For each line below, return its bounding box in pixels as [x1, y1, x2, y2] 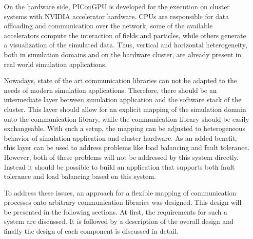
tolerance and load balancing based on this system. [4, 171, 156, 181]
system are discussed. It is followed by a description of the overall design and [4, 216, 234, 226]
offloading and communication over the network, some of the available [4, 21, 213, 31]
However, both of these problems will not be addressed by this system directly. [4, 152, 239, 162]
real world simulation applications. [4, 59, 107, 69]
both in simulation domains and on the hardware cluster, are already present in [4, 49, 242, 59]
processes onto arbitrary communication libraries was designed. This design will [4, 197, 242, 207]
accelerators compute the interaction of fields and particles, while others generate [4, 30, 246, 40]
